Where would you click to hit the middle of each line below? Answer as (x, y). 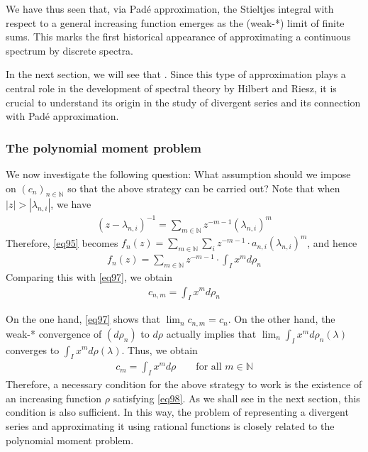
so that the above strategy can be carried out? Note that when (204, 188)
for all (209, 367)
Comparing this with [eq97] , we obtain (89, 276)
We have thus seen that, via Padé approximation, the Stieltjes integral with (170, 9)
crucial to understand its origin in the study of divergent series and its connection (183, 102)
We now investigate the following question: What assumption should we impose (178, 173)
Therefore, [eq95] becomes (62, 242)
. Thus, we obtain (160, 349)
